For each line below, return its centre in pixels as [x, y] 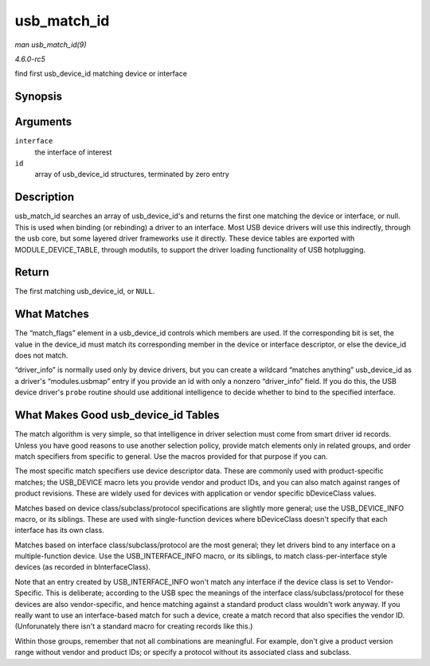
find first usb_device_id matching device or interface [101, 74]
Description [45, 197]
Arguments [43, 122]
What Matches [52, 314]
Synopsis [39, 97]
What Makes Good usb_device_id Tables [117, 415]
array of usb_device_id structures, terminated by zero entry [132, 174]
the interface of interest [73, 152]
